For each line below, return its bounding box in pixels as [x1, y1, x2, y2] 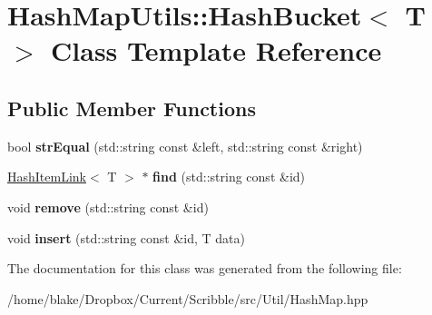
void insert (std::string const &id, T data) [7, 228, 246, 247]
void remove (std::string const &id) [7, 197, 209, 216]
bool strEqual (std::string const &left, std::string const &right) [7, 136, 363, 155]
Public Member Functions [7, 94, 256, 122]
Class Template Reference [51, 32, 382, 69]
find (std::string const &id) [152, 167, 306, 186]
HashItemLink [7, 167, 86, 186]
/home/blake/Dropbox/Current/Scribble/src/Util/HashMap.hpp [7, 289, 368, 308]
